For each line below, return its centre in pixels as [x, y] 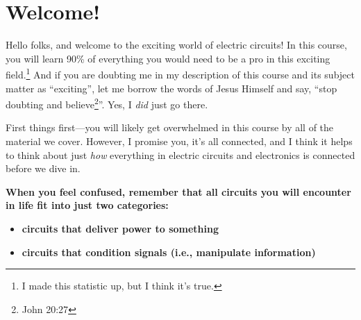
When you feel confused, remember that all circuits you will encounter [178, 191]
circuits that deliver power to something [120, 228]
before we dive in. [43, 168]
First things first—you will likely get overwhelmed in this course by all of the [170, 127]
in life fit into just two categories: [87, 205]
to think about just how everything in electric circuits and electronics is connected [180, 154]
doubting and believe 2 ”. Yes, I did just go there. [107, 103]
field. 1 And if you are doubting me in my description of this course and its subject [180, 73]
